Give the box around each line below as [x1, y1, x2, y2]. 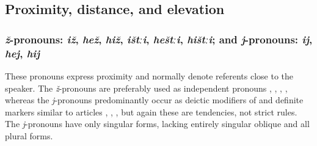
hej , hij [5, 45, 40, 60]
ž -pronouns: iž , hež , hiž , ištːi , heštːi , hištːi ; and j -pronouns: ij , [5, 31, 313, 46]
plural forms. [5, 129, 53, 142]
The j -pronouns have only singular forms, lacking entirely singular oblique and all [5, 117, 310, 130]
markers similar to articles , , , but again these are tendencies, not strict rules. [5, 105, 297, 118]
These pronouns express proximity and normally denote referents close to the [5, 69, 294, 82]
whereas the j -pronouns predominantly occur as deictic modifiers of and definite [5, 93, 304, 106]
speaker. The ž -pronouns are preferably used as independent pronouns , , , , [5, 81, 288, 94]
